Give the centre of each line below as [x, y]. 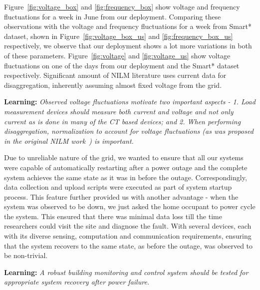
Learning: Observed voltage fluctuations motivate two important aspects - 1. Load [130, 102]
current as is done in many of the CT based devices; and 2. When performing [123, 121]
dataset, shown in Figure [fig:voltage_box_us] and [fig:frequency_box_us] [119, 36]
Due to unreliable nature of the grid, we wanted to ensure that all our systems [124, 157]
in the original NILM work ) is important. [69, 141]
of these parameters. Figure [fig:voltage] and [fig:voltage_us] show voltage [117, 55]
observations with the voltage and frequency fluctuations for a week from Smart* [128, 26]
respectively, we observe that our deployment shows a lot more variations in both [128, 46]
